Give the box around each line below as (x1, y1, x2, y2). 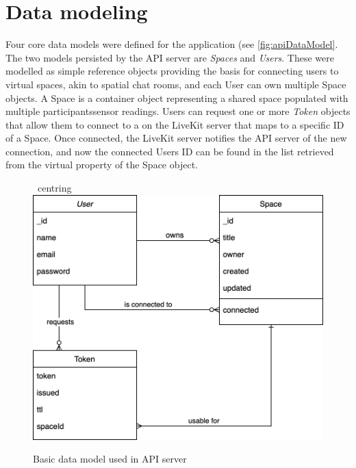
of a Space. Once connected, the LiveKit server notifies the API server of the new (5, 131, 347, 145)
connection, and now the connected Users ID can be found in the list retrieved (5, 144, 334, 158)
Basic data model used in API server (33, 452, 187, 466)
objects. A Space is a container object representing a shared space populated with (5, 90, 348, 105)
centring (37, 181, 72, 195)
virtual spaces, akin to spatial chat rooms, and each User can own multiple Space (5, 77, 346, 91)
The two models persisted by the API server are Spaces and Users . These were (5, 50, 334, 64)
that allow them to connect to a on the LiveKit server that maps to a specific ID (5, 117, 344, 131)
